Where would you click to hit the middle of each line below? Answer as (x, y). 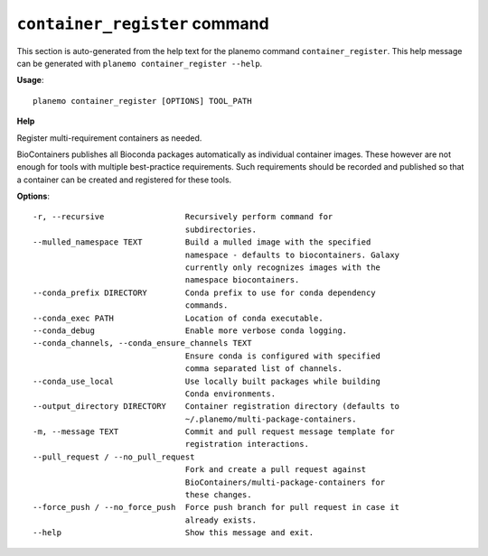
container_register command (143, 23)
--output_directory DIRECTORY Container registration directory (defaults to (216, 407)
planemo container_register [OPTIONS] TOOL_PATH (142, 101)
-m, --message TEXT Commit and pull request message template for (214, 432)
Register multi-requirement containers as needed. (109, 138)
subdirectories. (221, 229)
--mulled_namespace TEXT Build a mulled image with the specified (202, 242)
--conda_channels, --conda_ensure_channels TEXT (142, 343)
